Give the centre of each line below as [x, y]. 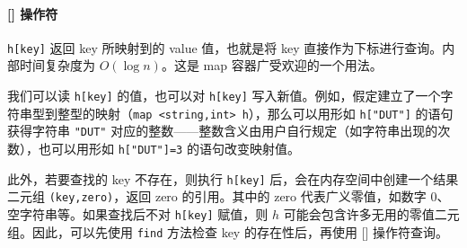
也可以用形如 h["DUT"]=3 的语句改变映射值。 [169, 149]
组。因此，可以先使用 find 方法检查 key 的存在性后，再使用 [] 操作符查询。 [228, 231]
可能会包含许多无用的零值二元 [371, 213]
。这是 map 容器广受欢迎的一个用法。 [272, 65]
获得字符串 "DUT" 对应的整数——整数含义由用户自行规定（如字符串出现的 [223, 131]
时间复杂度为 [57, 65]
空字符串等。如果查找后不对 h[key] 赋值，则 [138, 213]
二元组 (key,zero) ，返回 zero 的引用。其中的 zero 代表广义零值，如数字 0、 [229, 196]
